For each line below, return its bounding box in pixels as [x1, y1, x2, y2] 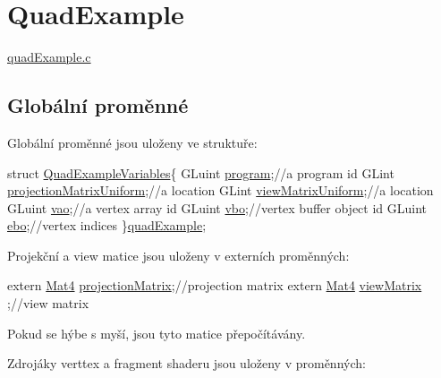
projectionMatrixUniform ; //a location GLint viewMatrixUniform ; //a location [7, 181, 434, 200]
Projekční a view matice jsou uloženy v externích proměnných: [7, 245, 350, 264]
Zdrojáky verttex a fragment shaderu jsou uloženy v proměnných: [7, 354, 366, 373]
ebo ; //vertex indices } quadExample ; [7, 216, 207, 235]
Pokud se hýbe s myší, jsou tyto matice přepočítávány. [7, 323, 306, 342]
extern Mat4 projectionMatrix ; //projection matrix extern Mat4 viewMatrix [7, 276, 422, 295]
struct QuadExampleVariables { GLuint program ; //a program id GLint [7, 163, 394, 182]
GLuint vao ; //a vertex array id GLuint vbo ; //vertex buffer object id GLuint [7, 198, 428, 217]
